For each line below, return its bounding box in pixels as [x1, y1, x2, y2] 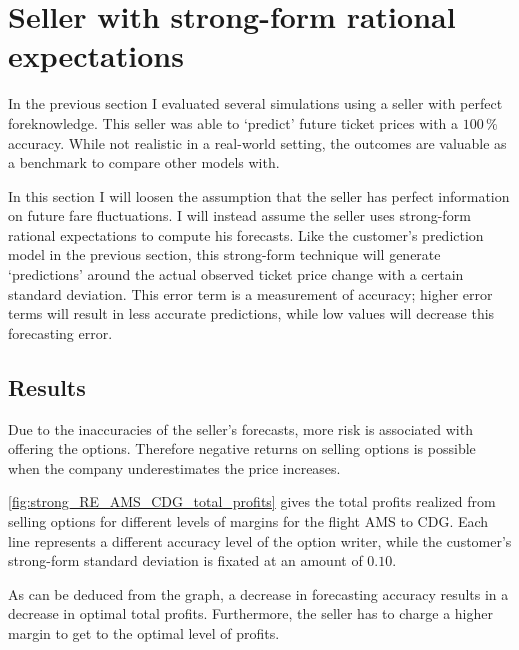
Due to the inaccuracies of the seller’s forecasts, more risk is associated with [8, 418, 473, 439]
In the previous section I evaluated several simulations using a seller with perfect [8, 93, 503, 114]
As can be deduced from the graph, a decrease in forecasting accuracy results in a [8, 583, 509, 604]
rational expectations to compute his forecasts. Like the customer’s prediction [8, 224, 484, 245]
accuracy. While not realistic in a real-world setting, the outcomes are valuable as [8, 132, 507, 153]
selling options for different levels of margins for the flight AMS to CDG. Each [8, 511, 489, 532]
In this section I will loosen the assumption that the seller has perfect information [8, 185, 510, 206]
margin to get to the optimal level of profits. [8, 622, 280, 643]
